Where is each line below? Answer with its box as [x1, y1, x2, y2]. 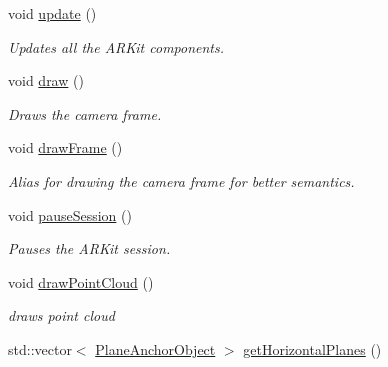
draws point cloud [8, 305, 115, 326]
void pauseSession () [8, 204, 132, 225]
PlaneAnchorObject [95, 338, 216, 359]
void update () [8, 3, 97, 23]
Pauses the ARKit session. [8, 238, 171, 259]
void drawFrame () [8, 137, 123, 158]
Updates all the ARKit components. [8, 36, 225, 57]
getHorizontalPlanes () [243, 338, 382, 359]
